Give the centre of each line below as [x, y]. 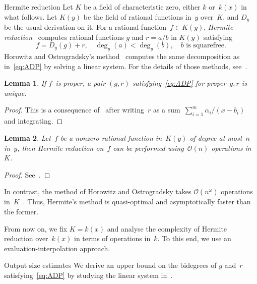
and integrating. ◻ [34, 121]
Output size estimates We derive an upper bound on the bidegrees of [110, 265]
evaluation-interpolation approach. [57, 248]
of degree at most [216, 137]
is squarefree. [206, 46]
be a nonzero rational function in [111, 137]
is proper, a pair [81, 83]
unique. [15, 93]
